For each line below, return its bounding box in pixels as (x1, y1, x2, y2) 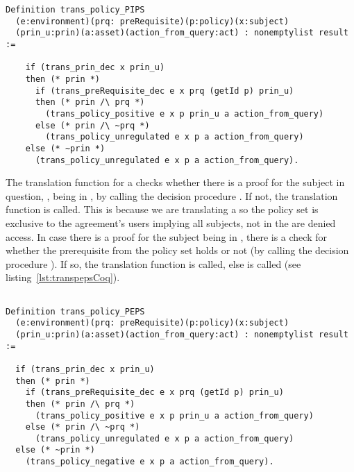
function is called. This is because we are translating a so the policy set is (6, 202, 319, 217)
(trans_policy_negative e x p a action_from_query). (25, 457, 274, 467)
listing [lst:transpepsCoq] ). (6, 270, 120, 285)
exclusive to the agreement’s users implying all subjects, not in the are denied (6, 215, 336, 230)
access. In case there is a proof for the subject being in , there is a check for (6, 229, 327, 244)
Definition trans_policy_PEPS (6, 306, 145, 317)
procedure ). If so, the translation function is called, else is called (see (6, 256, 301, 271)
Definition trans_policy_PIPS (6, 5, 145, 15)
